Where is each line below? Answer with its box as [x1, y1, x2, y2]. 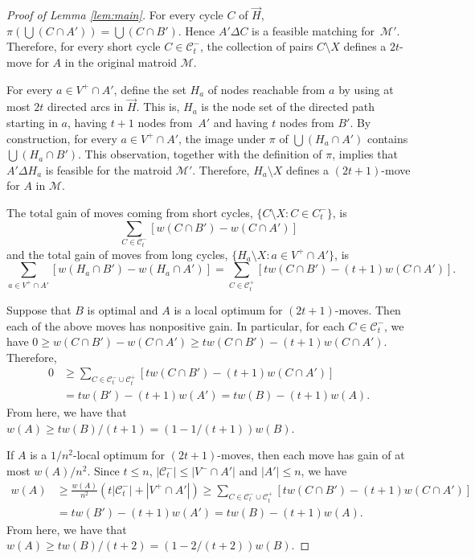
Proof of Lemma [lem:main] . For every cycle [6, 6, 223, 23]
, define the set [113, 80, 186, 97]
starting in [6, 114, 58, 130]
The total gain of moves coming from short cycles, [6, 203, 253, 220]
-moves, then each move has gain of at [217, 446, 405, 463]
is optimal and [87, 302, 158, 319]
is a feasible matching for [252, 22, 375, 39]
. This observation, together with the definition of [77, 146, 322, 162]
